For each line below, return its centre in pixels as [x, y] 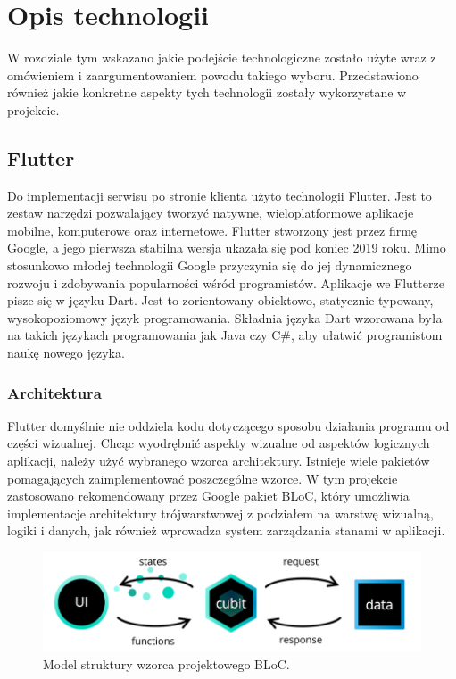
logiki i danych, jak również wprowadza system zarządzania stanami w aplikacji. [226, 530]
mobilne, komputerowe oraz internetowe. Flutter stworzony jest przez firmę [212, 230]
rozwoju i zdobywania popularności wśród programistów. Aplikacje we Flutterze [226, 282]
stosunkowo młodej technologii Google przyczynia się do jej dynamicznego [210, 265]
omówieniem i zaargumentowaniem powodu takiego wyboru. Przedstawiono [213, 75]
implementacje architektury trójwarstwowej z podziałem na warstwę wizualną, [220, 513]
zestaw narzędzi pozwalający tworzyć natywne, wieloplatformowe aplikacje [211, 213]
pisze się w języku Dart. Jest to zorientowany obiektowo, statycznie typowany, [220, 300]
